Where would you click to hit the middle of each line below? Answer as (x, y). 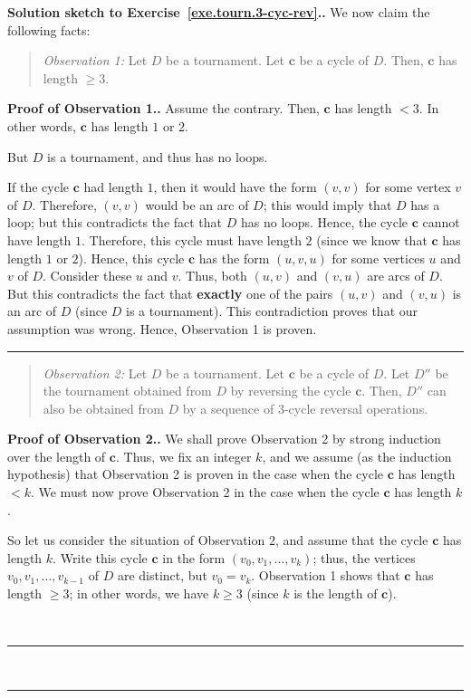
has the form (234, 258)
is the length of (336, 593)
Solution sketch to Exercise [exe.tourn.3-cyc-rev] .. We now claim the (219, 12)
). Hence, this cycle (131, 258)
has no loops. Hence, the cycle (324, 222)
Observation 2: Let (95, 373)
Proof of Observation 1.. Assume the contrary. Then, (163, 108)
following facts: (49, 29)
